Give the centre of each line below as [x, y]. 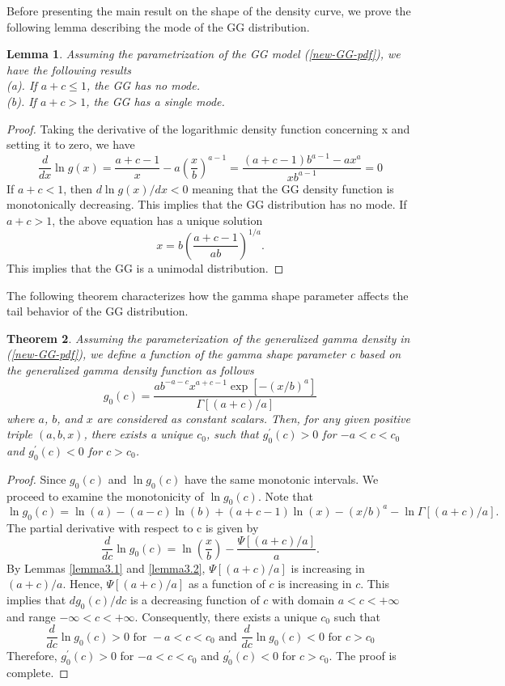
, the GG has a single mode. [155, 101]
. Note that [285, 495]
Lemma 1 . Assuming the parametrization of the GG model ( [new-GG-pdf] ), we [204, 54]
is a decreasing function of [195, 599]
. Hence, [83, 584]
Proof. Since [36, 479]
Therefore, [32, 656]
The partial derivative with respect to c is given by [133, 527]
